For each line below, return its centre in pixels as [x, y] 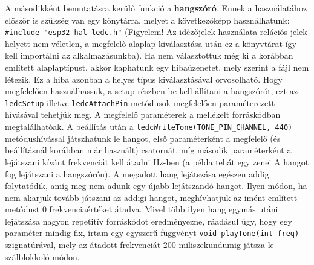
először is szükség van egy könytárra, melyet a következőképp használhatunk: [147, 20]
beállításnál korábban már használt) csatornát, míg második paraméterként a [148, 150]
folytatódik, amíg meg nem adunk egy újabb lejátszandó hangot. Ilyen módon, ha [156, 186]
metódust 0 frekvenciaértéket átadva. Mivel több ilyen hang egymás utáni [142, 209]
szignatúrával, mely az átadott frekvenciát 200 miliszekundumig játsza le [139, 245]
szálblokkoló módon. [42, 256]
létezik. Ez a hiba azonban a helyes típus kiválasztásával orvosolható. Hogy [144, 79]
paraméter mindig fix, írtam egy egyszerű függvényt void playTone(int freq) [152, 233]
